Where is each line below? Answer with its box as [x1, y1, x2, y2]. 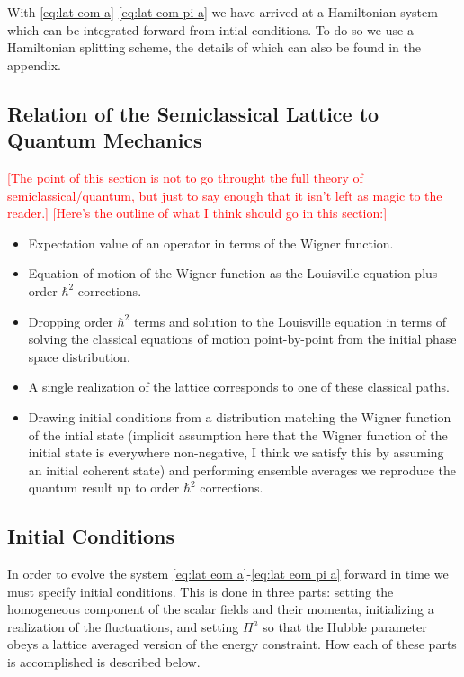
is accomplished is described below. [7, 653, 201, 672]
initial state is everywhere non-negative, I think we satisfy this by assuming [28, 443, 444, 462]
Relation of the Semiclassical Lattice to [7, 99, 379, 127]
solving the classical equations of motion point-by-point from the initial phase [28, 329, 457, 348]
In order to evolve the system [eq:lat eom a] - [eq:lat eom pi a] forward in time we [7, 564, 449, 583]
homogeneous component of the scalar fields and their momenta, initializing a [7, 600, 434, 618]
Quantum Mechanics [7, 126, 202, 154]
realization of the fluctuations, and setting [7, 617, 239, 636]
